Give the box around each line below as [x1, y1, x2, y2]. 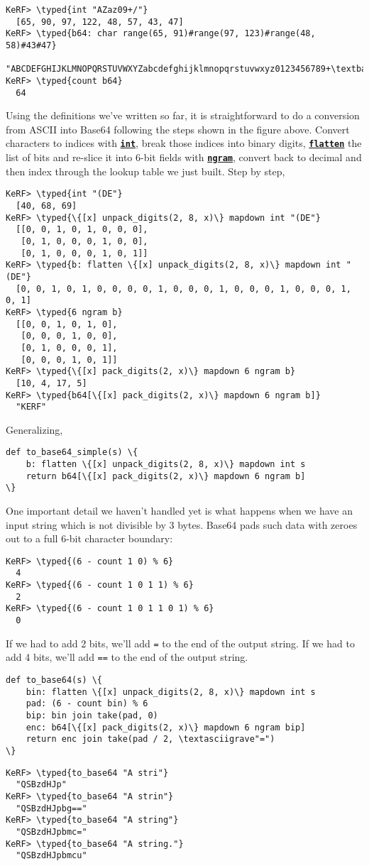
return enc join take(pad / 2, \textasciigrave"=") [26, 734, 275, 745]
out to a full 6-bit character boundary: [6, 531, 173, 546]
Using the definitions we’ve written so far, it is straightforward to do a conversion [6, 108, 360, 123]
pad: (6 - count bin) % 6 [26, 698, 148, 709]
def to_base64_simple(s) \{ [6, 447, 138, 458]
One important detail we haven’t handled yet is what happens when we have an [6, 503, 353, 518]
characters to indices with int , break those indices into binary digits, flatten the [6, 136, 362, 150]
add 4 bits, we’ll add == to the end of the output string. [6, 649, 248, 664]
